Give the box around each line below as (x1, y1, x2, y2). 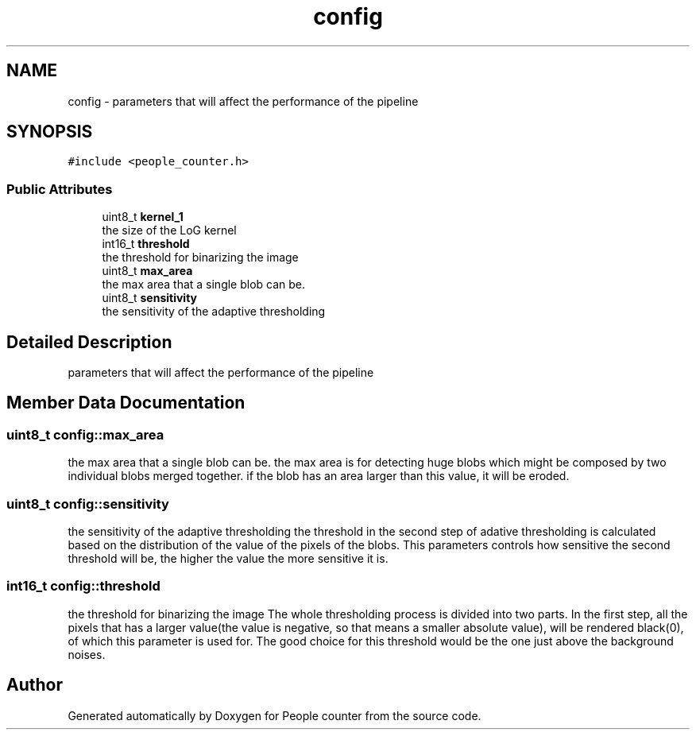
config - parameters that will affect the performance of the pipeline (68, 94, 419, 108)
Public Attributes (6, 180, 113, 197)
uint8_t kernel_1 (102, 210, 184, 224)
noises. (68, 647, 106, 661)
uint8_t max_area (102, 264, 193, 278)
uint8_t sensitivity (102, 291, 197, 305)
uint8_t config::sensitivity (6, 495, 169, 512)
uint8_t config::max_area (6, 426, 164, 443)
